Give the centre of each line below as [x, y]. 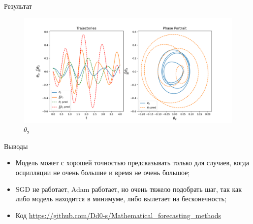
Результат [18, 6]
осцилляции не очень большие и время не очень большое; [103, 172]
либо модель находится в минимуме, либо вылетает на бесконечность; [121, 199]
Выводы [16, 146]
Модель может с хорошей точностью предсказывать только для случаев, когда [132, 163]
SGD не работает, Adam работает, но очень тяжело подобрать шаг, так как [129, 189]
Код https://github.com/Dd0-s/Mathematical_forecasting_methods [118, 215]
